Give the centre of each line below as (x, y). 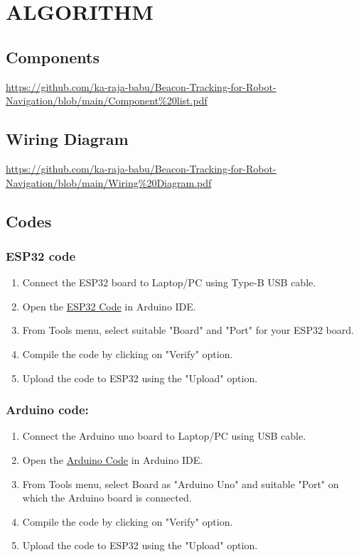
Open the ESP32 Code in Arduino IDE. (109, 306)
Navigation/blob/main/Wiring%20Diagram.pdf (109, 182)
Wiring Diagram (67, 139)
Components (53, 56)
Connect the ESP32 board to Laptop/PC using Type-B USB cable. (169, 282)
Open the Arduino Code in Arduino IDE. (113, 459)
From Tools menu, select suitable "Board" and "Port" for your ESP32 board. (188, 330)
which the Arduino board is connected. (107, 498)
